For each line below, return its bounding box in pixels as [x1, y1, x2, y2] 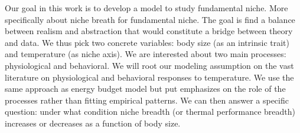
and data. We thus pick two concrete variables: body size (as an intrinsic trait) [5, 36, 289, 48]
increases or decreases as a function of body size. [5, 117, 181, 129]
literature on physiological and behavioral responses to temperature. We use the [5, 71, 294, 83]
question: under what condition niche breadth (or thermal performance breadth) [5, 105, 295, 118]
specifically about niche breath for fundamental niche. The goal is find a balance [5, 13, 295, 25]
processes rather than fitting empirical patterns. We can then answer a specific [5, 94, 289, 106]
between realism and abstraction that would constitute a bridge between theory [5, 25, 293, 37]
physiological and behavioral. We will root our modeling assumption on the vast [5, 59, 294, 71]
